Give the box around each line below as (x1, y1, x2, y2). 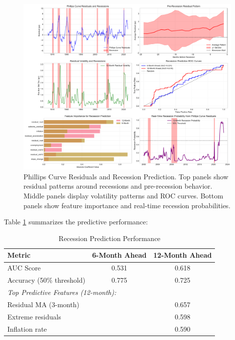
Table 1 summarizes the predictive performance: (4, 217, 148, 227)
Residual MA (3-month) (7, 299, 79, 309)
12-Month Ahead (153, 250, 212, 260)
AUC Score (7, 263, 41, 273)
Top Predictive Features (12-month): (7, 287, 117, 297)
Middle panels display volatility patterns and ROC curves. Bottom (23, 191, 223, 201)
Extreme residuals (7, 311, 61, 321)
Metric (7, 250, 31, 260)
